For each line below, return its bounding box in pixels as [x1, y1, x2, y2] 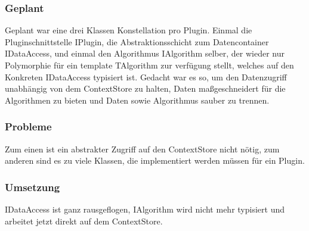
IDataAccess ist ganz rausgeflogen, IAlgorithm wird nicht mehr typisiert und [5, 203, 285, 215]
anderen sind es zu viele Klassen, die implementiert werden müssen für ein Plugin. [5, 154, 305, 167]
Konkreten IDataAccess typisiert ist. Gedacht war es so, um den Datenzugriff [5, 70, 287, 83]
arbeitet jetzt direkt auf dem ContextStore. [5, 214, 163, 227]
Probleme [5, 119, 52, 134]
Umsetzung [5, 179, 60, 194]
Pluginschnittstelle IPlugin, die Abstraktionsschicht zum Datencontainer [5, 35, 269, 48]
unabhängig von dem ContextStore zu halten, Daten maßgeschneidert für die [5, 82, 286, 95]
